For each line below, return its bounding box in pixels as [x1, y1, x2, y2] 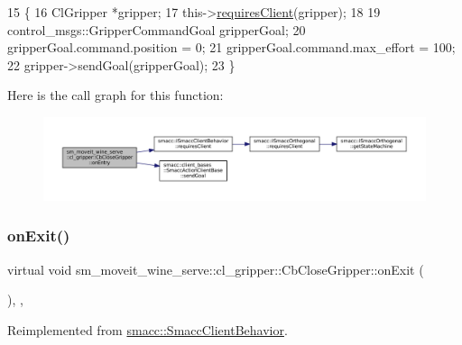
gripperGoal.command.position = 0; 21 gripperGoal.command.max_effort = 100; [7, 38, 456, 57]
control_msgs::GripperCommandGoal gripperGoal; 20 [7, 20, 306, 39]
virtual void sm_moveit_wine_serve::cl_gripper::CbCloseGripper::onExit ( [7, 259, 424, 278]
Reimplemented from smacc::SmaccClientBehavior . [7, 320, 288, 339]
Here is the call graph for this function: [7, 86, 224, 104]
